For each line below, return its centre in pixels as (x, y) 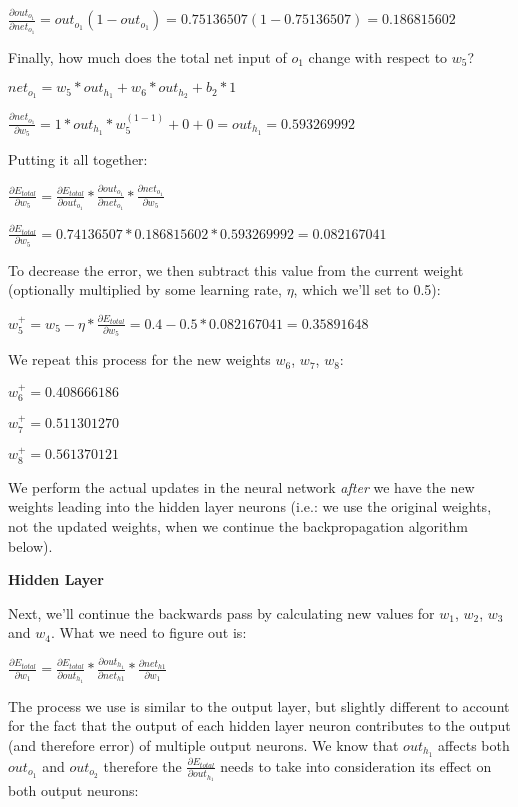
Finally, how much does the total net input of (147, 56)
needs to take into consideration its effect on (356, 765)
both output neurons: (73, 790)
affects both (474, 745)
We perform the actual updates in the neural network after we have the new (241, 486)
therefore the (142, 765)
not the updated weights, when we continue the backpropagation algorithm (238, 525)
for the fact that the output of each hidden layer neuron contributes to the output (259, 725)
